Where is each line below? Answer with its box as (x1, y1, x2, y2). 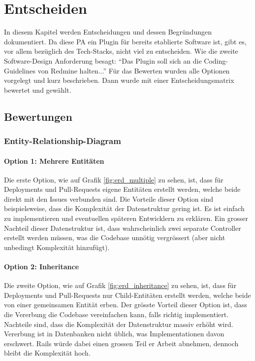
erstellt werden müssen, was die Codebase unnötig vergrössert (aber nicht (4, 232, 225, 243)
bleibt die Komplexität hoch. (4, 348, 91, 358)
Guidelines (4, 65, 35, 75)
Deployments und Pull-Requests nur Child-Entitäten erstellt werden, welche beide (4, 289, 251, 300)
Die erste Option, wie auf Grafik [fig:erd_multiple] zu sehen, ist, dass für (4, 174, 223, 184)
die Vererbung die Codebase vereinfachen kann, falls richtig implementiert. (4, 309, 229, 320)
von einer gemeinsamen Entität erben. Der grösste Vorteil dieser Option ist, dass (4, 299, 247, 310)
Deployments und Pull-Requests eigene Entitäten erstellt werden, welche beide (4, 184, 241, 194)
